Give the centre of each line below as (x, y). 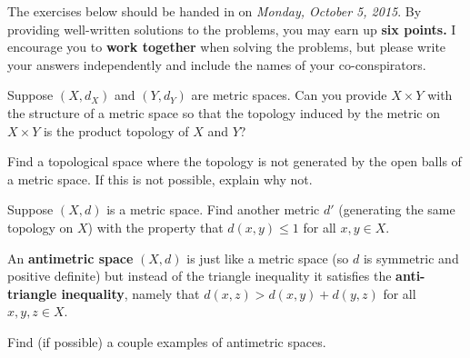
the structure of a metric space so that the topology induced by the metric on (224, 112)
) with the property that (155, 227)
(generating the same (397, 209)
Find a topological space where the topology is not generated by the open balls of (235, 161)
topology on (40, 227)
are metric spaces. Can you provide (289, 95)
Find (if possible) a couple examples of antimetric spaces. (167, 341)
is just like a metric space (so (268, 258)
